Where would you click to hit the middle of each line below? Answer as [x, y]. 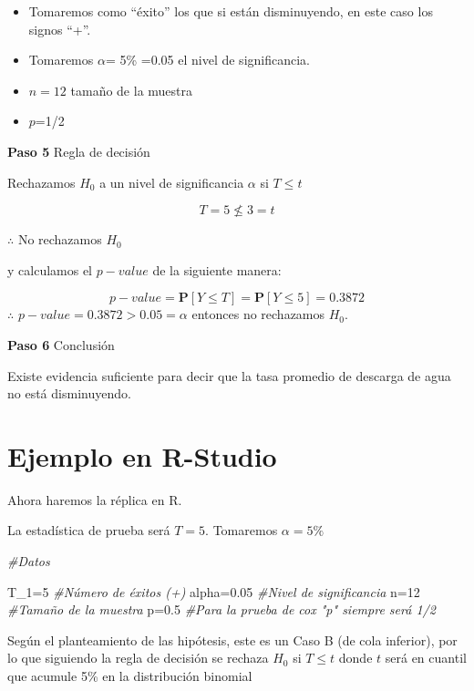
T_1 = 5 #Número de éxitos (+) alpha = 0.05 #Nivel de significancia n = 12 [214, 591]
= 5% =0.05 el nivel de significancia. [207, 60]
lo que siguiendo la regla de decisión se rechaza [138, 658]
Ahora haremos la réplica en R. [95, 499]
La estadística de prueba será [89, 530]
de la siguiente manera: [217, 269]
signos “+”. [60, 29]
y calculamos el [50, 269]
